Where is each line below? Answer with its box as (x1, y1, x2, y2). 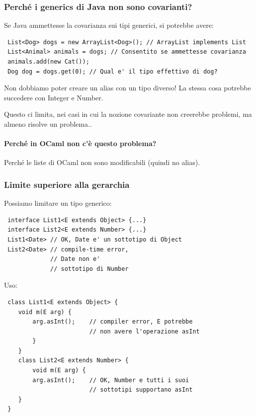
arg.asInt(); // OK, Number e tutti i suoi (32, 376, 189, 384)
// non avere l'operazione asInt (89, 328, 200, 335)
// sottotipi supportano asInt (89, 386, 193, 394)
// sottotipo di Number (50, 265, 129, 272)
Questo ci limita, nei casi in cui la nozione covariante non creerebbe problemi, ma (4, 109, 252, 119)
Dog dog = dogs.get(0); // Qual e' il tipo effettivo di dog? (7, 68, 218, 75)
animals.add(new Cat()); (7, 58, 89, 65)
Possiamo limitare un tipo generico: (4, 198, 112, 208)
